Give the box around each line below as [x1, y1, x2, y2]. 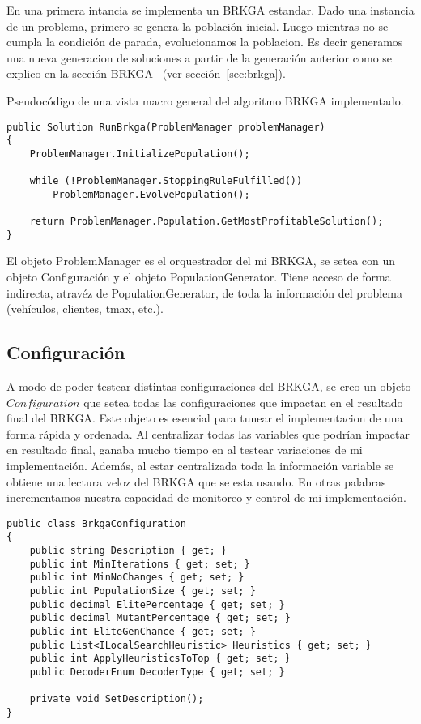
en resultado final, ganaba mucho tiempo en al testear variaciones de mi [6, 441, 363, 458]
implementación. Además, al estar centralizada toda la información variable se [6, 457, 394, 474]
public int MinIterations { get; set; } [29, 558, 250, 570]
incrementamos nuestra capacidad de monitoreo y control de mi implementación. [6, 489, 406, 506]
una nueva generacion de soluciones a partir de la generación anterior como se [6, 49, 393, 66]
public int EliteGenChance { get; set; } [29, 626, 256, 638]
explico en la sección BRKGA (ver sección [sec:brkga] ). [6, 65, 286, 82]
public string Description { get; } [29, 545, 228, 557]
